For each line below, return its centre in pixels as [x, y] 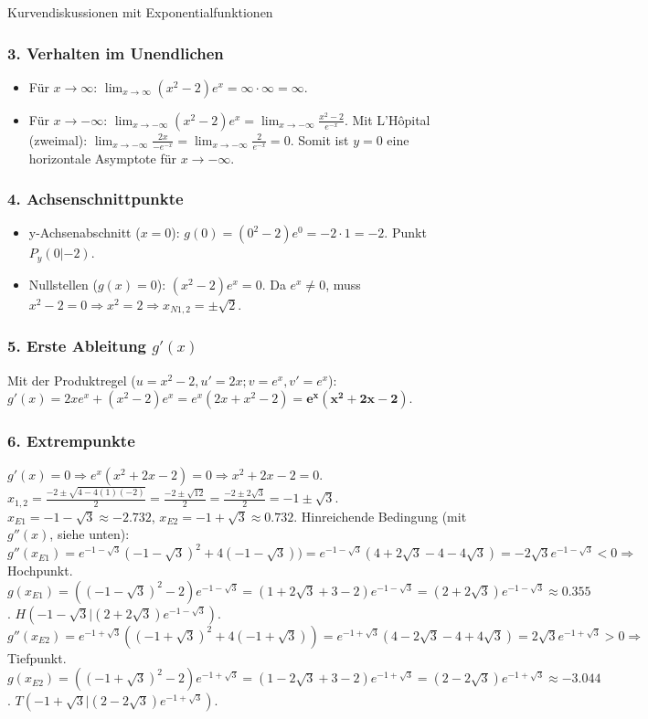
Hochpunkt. [40, 571]
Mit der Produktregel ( [72, 380]
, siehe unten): [90, 534]
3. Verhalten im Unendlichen [116, 53]
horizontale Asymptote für [102, 158]
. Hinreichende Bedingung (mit [380, 516]
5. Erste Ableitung [77, 346]
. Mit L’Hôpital [387, 119]
